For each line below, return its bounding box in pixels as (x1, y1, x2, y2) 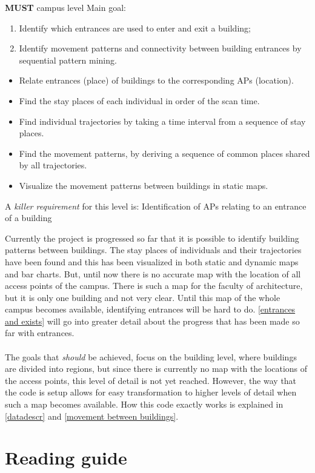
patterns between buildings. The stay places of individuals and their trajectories (5, 243, 302, 256)
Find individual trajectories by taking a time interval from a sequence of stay (19, 114, 306, 127)
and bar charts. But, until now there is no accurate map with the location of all (5, 267, 301, 280)
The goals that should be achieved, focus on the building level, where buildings (5, 350, 297, 363)
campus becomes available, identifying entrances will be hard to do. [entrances (5, 303, 296, 316)
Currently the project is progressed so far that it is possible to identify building (5, 231, 299, 244)
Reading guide (5, 445, 127, 470)
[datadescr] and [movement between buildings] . (5, 409, 179, 422)
